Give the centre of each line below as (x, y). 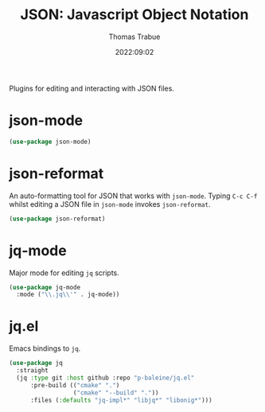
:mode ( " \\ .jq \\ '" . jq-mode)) (68, 295)
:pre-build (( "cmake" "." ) (75, 385)
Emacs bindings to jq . (45, 348)
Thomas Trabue (134, 37)
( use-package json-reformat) (57, 219)
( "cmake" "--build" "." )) (116, 393)
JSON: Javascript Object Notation (134, 15)
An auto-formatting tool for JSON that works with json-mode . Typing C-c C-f (133, 196)
